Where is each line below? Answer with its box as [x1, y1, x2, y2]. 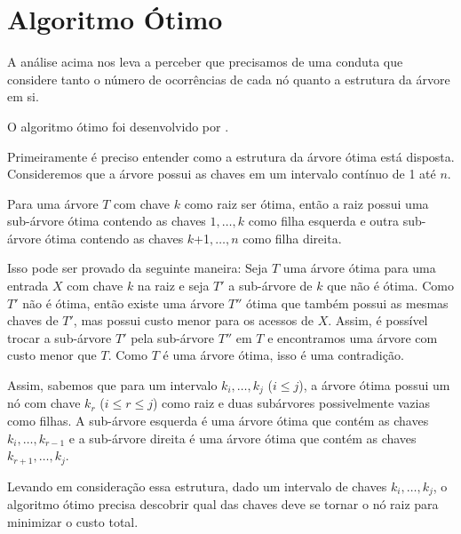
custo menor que [7, 346, 97, 364]
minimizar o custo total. [7, 512, 139, 530]
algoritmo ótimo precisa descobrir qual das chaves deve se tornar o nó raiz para [7, 495, 439, 514]
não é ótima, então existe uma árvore [22, 293, 225, 312]
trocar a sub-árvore [7, 328, 112, 347]
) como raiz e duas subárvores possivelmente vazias [152, 394, 430, 412]
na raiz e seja [137, 276, 210, 295]
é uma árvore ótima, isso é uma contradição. [163, 346, 404, 364]
